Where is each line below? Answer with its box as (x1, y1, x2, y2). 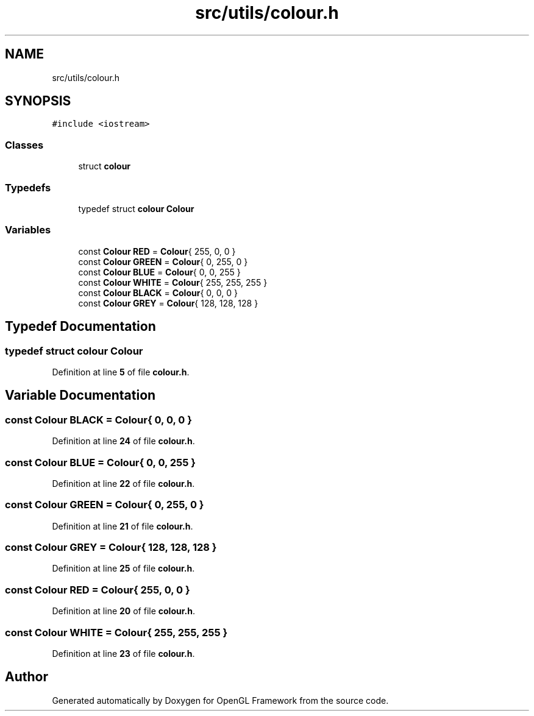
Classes (5, 138, 44, 151)
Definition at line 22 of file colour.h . (52, 478, 195, 489)
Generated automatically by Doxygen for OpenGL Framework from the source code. (52, 695, 389, 706)
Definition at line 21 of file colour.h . (52, 520, 193, 531)
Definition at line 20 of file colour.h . (52, 606, 195, 617)
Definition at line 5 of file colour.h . (52, 366, 190, 377)
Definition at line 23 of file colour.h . (52, 648, 195, 659)
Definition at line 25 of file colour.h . (52, 563, 195, 574)
